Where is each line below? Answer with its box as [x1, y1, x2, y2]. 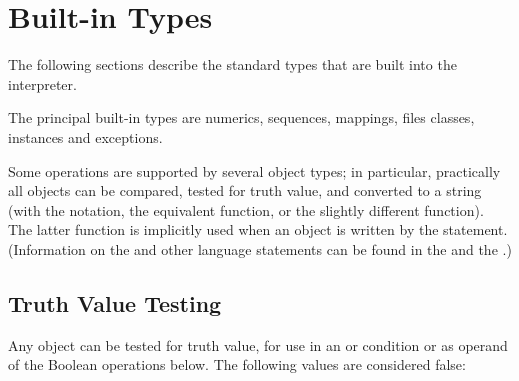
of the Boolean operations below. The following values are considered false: [8, 354, 466, 375]
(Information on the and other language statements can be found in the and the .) [8, 238, 512, 259]
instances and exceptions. [8, 126, 163, 147]
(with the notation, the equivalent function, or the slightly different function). [8, 199, 484, 220]
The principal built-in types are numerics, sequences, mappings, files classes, [8, 107, 475, 128]
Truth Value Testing [8, 287, 222, 318]
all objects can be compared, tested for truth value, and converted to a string [8, 180, 482, 201]
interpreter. [8, 73, 77, 94]
